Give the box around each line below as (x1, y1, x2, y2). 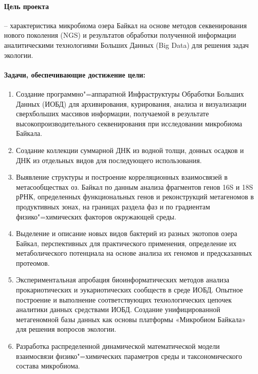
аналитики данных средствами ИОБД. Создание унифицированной (16, 304, 220, 315)
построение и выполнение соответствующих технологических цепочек (16, 294, 232, 305)
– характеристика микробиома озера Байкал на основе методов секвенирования (4, 20, 247, 30)
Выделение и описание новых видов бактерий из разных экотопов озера (16, 228, 237, 239)
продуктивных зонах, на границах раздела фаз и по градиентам (16, 201, 210, 211)
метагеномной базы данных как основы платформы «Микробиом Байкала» (16, 314, 246, 324)
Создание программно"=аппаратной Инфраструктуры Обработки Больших (16, 88, 244, 99)
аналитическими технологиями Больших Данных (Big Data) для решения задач (4, 39, 249, 50)
